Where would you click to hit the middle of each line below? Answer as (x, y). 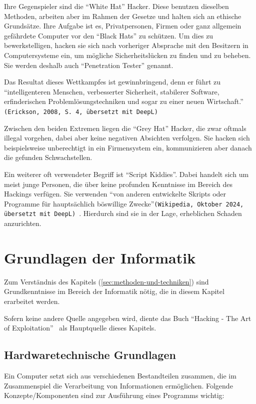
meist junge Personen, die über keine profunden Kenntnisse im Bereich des (118, 184)
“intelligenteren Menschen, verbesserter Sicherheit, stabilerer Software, (112, 91)
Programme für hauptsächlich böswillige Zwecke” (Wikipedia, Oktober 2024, (124, 203)
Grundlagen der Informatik (100, 257)
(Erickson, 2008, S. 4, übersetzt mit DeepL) (81, 112)
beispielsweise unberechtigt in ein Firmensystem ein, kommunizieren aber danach (128, 147)
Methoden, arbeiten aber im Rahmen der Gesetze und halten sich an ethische (123, 16)
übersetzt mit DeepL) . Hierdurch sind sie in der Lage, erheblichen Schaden (123, 213)
